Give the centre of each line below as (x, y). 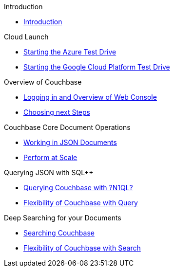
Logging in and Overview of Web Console (90, 97)
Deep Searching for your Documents (63, 218)
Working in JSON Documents (70, 142)
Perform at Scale (50, 157)
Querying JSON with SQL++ (49, 172)
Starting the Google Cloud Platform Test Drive (97, 67)
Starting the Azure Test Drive (70, 52)
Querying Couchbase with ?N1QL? (78, 188)
